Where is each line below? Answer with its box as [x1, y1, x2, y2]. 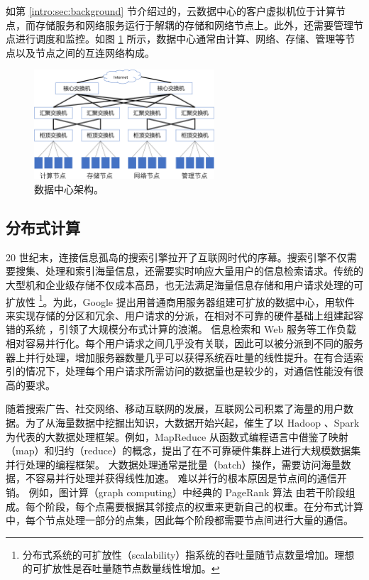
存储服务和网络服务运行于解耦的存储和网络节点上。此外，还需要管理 [35, 17, 353, 32]
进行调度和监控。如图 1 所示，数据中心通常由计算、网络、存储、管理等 [15, 31, 346, 46]
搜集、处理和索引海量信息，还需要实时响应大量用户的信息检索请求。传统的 [15, 263, 363, 278]
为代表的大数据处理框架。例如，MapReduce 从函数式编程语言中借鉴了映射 [6, 429, 348, 444]
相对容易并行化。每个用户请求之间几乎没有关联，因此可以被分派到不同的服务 [6, 336, 363, 350]
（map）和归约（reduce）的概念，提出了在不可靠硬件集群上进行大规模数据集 [6, 443, 361, 458]
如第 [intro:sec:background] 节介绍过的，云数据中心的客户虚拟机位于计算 [6, 4, 336, 18]
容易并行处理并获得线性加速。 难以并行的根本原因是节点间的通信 [35, 471, 337, 486]
